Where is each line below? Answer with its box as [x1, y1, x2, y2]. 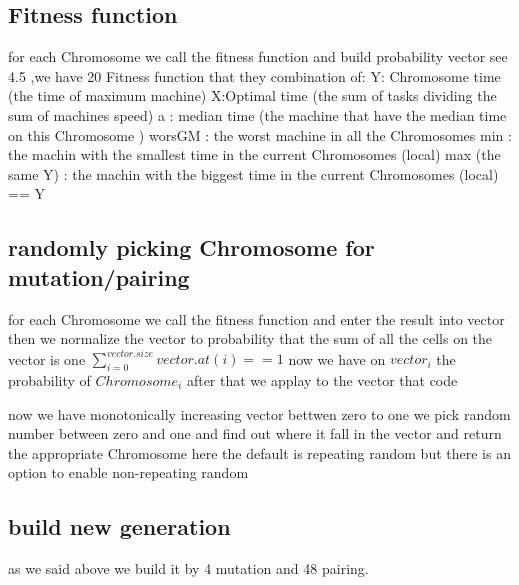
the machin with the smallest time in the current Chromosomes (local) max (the [8, 144, 501, 165]
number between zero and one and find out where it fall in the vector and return [8, 423, 502, 444]
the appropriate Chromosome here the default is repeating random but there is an [8, 442, 511, 463]
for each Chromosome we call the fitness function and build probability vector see [8, 46, 508, 67]
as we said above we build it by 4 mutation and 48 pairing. [8, 558, 369, 579]
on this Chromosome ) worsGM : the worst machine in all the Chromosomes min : [8, 124, 512, 145]
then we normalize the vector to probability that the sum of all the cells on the [8, 328, 493, 349]
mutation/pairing [8, 261, 190, 292]
